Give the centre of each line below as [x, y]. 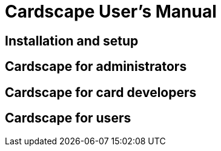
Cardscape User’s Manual [111, 12]
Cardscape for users [68, 118]
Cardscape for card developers [101, 92]
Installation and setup [72, 41]
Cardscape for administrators [96, 67]
